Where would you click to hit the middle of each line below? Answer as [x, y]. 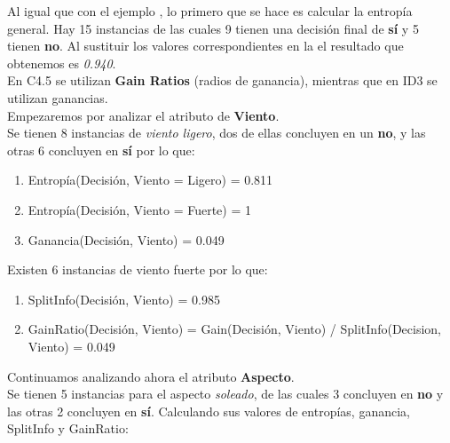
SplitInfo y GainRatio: [68, 428]
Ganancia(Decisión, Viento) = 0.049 [126, 239]
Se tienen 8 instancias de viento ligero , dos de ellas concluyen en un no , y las [217, 133]
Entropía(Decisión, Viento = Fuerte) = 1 [139, 209]
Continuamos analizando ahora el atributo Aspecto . [151, 376]
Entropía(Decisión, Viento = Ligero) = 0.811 [150, 180]
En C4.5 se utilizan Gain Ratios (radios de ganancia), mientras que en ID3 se [222, 80]
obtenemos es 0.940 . [62, 63]
